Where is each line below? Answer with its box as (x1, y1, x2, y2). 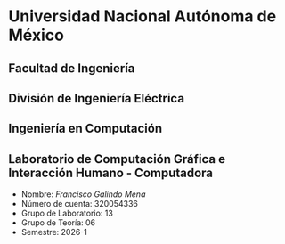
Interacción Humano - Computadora (8, 165, 214, 180)
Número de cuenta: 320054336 (20, 199, 139, 209)
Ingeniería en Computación (8, 121, 162, 136)
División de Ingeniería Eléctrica (8, 91, 184, 106)
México (8, 25, 64, 45)
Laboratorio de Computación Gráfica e (8, 151, 226, 167)
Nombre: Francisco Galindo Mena (20, 189, 146, 199)
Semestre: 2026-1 (20, 227, 88, 238)
